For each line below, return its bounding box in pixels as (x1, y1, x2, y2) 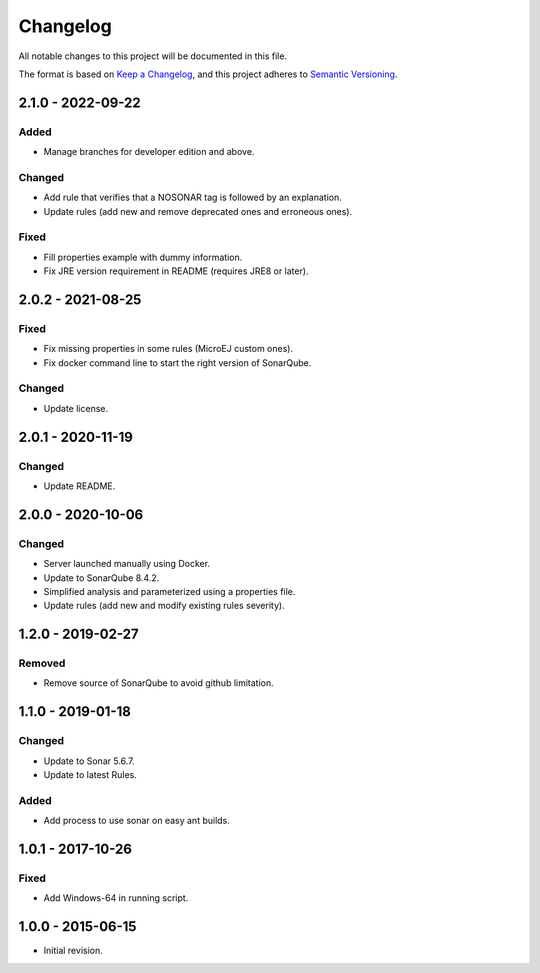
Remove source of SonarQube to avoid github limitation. (43, 677, 274, 689)
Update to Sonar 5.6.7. (43, 755, 135, 767)
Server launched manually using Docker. (43, 558, 210, 570)
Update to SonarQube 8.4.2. (43, 571, 160, 584)
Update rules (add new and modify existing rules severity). (43, 600, 285, 612)
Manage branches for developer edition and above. (43, 146, 255, 158)
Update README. (43, 480, 116, 492)
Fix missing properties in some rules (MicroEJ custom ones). (43, 343, 294, 355)
